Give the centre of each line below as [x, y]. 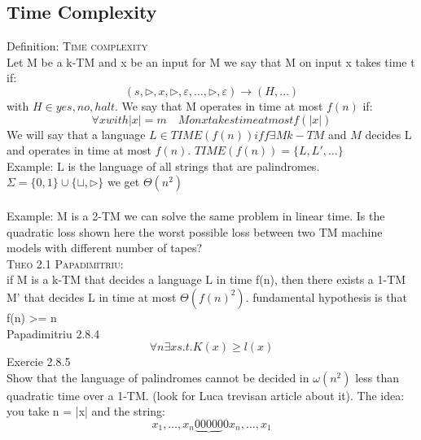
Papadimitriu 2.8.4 [53, 333]
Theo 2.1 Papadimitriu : [65, 263]
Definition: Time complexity [77, 46]
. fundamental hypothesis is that [326, 296]
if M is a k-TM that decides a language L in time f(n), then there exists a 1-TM [206, 279]
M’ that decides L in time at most [92, 296]
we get [123, 182]
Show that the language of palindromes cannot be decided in [158, 377]
